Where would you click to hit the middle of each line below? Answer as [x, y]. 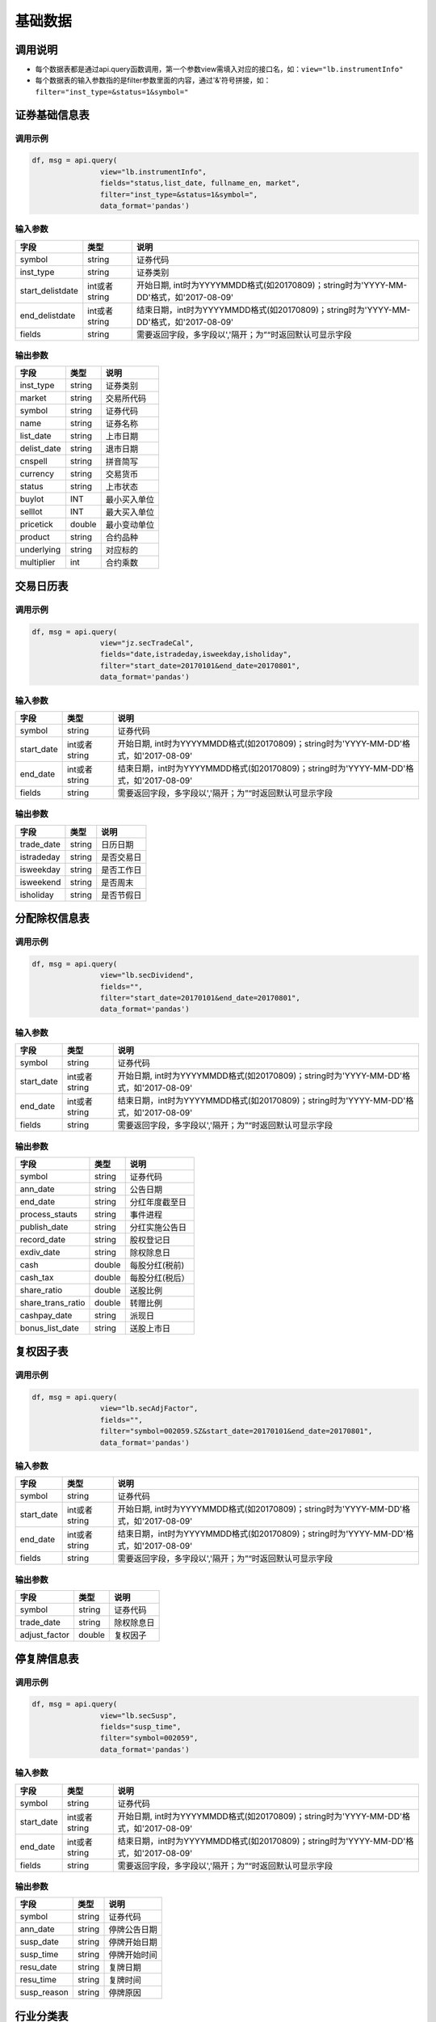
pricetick [37, 524]
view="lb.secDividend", [147, 975]
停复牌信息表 [47, 1658]
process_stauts [49, 1214]
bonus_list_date [50, 1328]
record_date [43, 1239]
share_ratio [41, 1290]
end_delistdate [48, 315]
